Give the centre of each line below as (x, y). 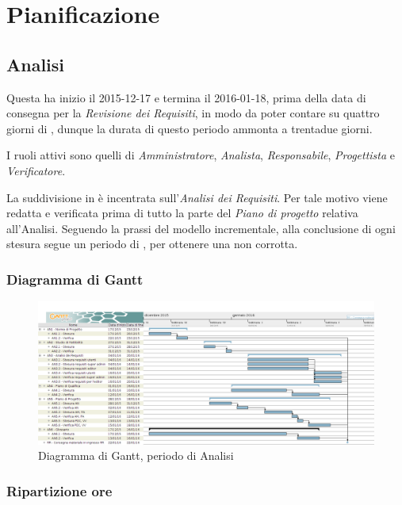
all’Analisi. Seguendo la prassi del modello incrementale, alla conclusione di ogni (201, 228)
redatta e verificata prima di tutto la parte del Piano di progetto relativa (182, 213)
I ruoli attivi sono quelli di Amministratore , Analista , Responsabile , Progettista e (201, 155)
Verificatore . (36, 170)
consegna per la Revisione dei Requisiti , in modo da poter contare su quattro (193, 113)
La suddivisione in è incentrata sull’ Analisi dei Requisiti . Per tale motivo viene (197, 197)
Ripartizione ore (59, 490)
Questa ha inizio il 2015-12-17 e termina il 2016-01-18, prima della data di (186, 97)
